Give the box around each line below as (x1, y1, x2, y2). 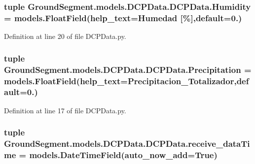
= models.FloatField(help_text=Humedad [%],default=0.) (4, 11, 242, 24)
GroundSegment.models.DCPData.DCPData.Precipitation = (4, 63, 252, 75)
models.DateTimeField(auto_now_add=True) (29, 149, 218, 161)
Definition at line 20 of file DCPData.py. (4, 31, 126, 41)
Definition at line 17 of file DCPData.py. (4, 105, 126, 115)
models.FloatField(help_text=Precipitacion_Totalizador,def (4, 74, 249, 87)
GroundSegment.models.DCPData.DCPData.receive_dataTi (4, 137, 250, 150)
